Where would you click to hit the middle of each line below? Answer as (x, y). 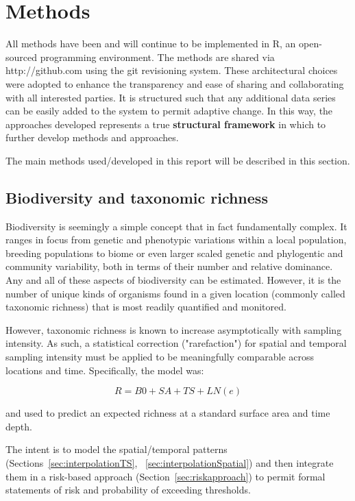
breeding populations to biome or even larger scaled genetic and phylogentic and (174, 253)
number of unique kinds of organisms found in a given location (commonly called (175, 293)
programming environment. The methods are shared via (157, 57)
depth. (19, 426)
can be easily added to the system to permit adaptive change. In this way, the (169, 111)
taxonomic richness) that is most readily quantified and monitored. (146, 307)
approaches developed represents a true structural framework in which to (166, 124)
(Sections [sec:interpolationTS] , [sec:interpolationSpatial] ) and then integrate (170, 462)
